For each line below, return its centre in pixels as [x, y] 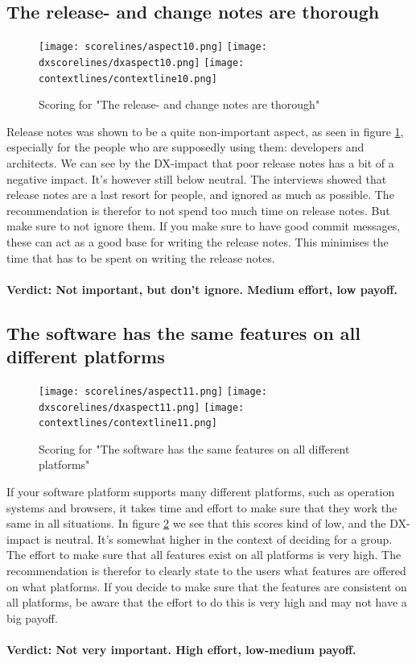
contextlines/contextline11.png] [128, 423]
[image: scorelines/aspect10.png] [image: [153, 47]
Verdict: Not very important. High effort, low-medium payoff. [181, 649]
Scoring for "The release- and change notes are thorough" [179, 104]
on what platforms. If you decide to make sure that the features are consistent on [207, 586]
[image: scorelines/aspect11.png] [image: [153, 391]
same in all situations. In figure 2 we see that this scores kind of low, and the [196, 523]
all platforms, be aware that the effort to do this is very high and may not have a [207, 602]
